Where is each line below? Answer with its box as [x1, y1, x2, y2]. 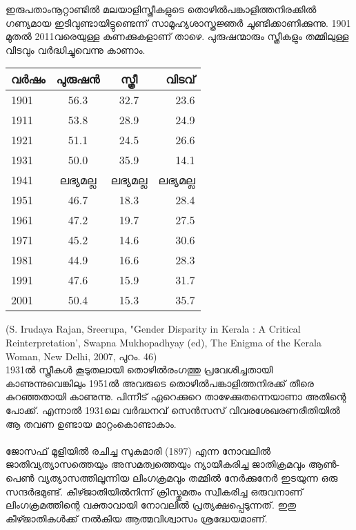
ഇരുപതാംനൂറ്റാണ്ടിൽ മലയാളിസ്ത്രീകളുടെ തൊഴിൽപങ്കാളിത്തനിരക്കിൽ [6, 2, 317, 16]
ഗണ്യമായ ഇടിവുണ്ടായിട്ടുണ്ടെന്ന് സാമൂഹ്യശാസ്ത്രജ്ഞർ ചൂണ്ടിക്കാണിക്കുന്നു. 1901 [6, 15, 351, 30]
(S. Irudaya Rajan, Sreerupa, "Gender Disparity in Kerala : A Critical [6, 322, 301, 336]
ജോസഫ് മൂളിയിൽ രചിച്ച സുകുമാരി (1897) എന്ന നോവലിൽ [6, 443, 271, 458]
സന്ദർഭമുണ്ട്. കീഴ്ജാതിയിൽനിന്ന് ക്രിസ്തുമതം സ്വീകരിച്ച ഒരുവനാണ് [6, 484, 304, 498]
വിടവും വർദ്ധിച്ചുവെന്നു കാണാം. [6, 42, 146, 57]
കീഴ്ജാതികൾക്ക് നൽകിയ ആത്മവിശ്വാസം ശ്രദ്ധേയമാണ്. [6, 511, 268, 525]
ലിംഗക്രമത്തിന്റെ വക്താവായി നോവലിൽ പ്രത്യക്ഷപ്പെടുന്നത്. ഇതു [6, 498, 297, 512]
